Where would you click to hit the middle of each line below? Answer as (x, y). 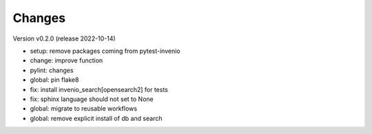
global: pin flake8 (54, 80)
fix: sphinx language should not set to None (92, 99)
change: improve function (66, 60)
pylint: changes (52, 70)
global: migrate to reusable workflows (84, 109)
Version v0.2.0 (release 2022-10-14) (64, 38)
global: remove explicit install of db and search (96, 118)
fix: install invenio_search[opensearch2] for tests (99, 89)
